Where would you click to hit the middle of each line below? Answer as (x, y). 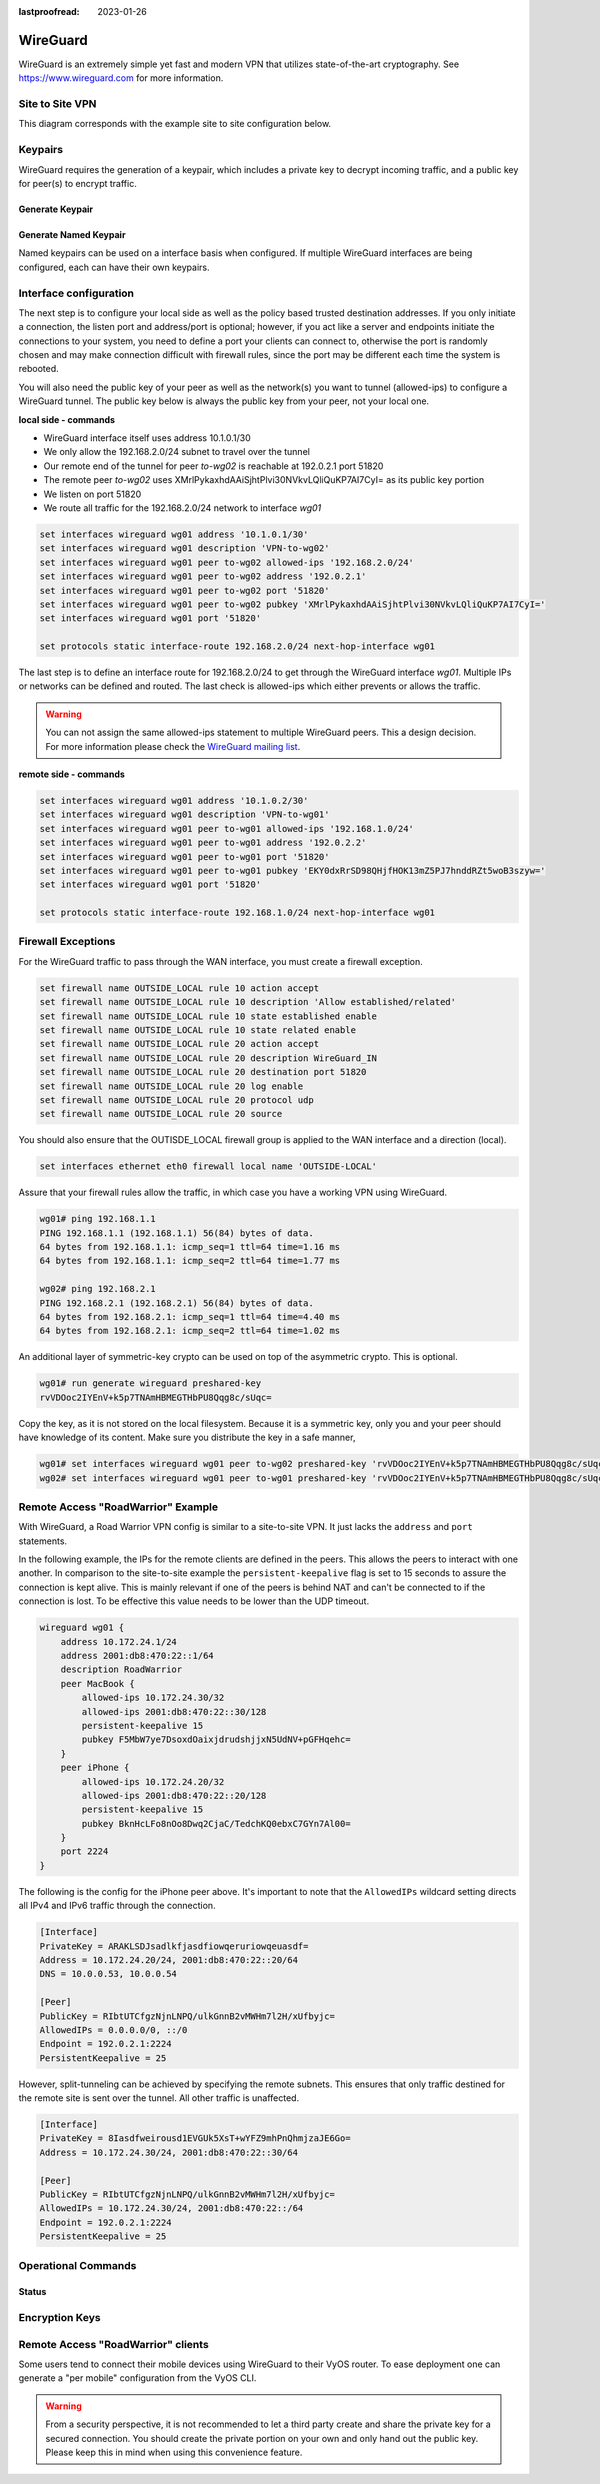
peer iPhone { (95, 1768)
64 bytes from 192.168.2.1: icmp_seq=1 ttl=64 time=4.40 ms (190, 1317)
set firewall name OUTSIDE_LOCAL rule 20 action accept (179, 1044)
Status (32, 2292)
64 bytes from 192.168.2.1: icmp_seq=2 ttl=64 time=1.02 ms (190, 1331)
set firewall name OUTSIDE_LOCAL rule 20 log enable (171, 1086)
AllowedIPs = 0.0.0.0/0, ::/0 (113, 2029)
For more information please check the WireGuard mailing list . (173, 746)
